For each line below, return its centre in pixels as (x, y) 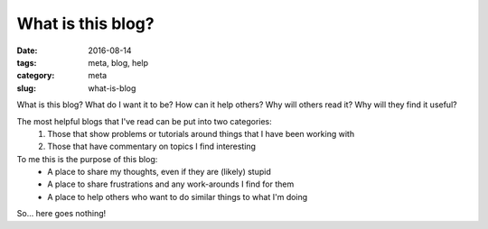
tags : (27, 62)
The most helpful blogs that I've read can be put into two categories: (145, 121)
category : (36, 76)
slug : (26, 88)
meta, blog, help (118, 62)
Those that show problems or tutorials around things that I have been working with (201, 133)
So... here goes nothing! (61, 214)
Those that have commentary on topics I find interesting (152, 147)
